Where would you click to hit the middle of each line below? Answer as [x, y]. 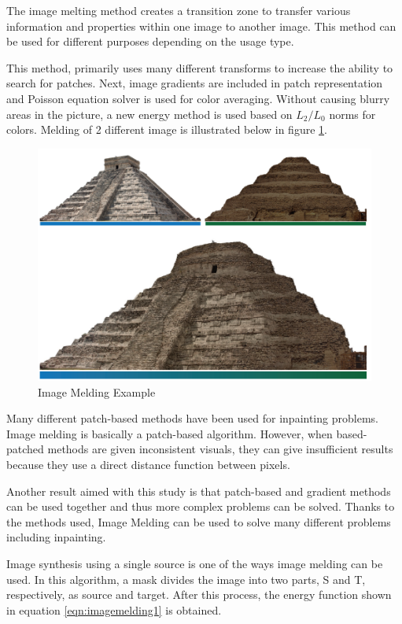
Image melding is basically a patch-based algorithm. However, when [170, 433]
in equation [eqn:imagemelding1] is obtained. [114, 609]
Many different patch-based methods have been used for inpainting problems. [192, 418]
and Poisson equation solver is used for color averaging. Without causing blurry [198, 98]
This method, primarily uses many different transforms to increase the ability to [200, 67]
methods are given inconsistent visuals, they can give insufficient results [220, 449]
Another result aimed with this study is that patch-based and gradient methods [199, 491]
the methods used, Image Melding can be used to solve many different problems [199, 521]
